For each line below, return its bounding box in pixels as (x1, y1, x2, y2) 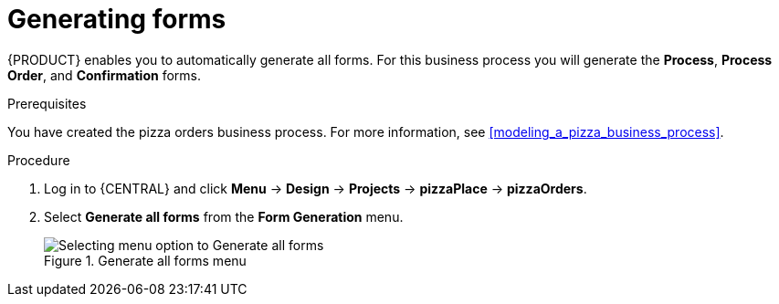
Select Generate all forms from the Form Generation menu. (44, 208, 404, 225)
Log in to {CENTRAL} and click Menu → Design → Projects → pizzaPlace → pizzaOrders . (44, 180, 587, 196)
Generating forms (7, 4, 226, 35)
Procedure (7, 152, 70, 168)
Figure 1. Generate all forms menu (44, 252, 247, 268)
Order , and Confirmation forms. (7, 67, 201, 83)
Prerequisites (7, 95, 87, 111)
